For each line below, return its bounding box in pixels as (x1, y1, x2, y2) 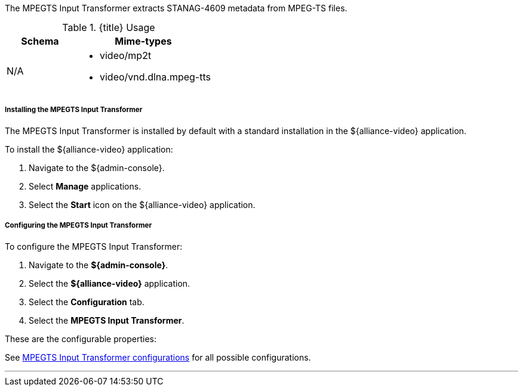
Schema (21, 35, 59, 47)
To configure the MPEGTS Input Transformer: (5, 241, 183, 252)
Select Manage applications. (29, 181, 141, 191)
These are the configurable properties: (5, 333, 157, 344)
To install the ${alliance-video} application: (5, 144, 173, 154)
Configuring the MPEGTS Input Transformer (5, 221, 152, 230)
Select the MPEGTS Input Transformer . (29, 315, 184, 325)
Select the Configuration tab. (29, 296, 144, 307)
